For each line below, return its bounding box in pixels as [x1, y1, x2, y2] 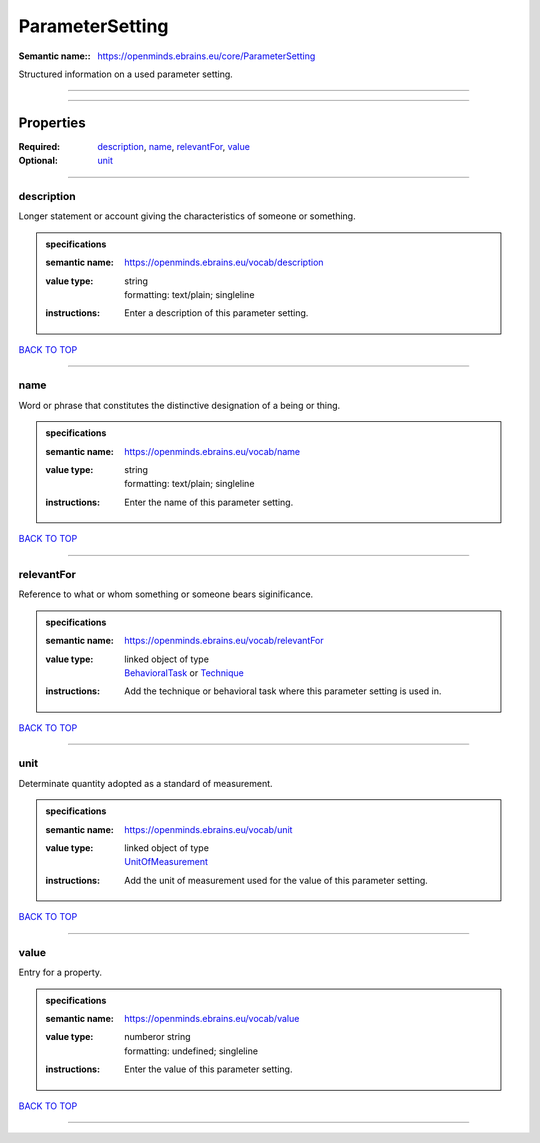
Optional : [18, 155, 59, 167]
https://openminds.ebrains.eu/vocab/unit [124, 823, 293, 835]
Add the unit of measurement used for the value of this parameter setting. [124, 874, 429, 886]
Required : [18, 140, 60, 152]
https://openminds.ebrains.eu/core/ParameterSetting [97, 50, 316, 62]
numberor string [124, 1031, 191, 1043]
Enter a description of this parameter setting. [124, 307, 309, 319]
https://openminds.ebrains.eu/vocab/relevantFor [124, 635, 324, 647]
